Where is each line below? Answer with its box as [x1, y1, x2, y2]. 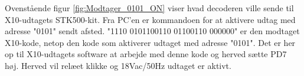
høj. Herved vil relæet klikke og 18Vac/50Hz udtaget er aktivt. [5, 59, 231, 71]
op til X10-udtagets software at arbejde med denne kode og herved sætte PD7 [5, 48, 287, 60]
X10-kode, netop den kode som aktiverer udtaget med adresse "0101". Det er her [5, 36, 296, 48]
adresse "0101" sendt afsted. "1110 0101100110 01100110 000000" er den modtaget [5, 25, 300, 37]
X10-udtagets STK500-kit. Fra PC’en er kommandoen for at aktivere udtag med [5, 13, 296, 25]
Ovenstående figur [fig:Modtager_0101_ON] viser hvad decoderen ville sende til [5, 2, 294, 14]
